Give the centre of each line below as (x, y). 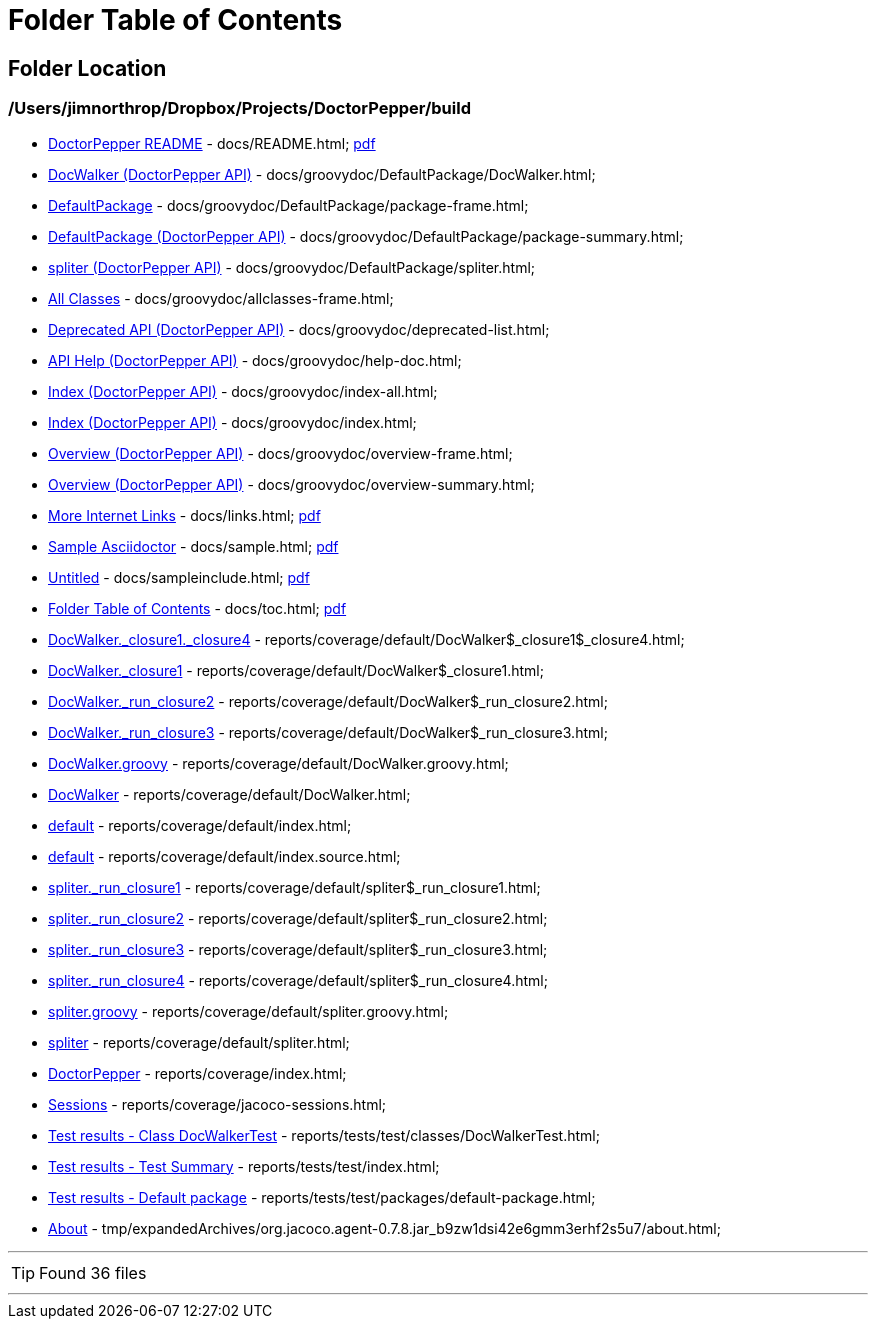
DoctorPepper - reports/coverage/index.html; (197, 1073)
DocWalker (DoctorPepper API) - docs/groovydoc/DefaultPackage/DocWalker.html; (322, 174)
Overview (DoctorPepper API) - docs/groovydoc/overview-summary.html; (291, 484)
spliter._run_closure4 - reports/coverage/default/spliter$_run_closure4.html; (298, 980)
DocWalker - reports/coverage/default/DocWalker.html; (229, 794)
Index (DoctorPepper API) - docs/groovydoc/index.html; (232, 422)
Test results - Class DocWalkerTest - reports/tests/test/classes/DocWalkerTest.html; (324, 1135)
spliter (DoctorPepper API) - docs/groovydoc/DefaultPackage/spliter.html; (292, 267)
